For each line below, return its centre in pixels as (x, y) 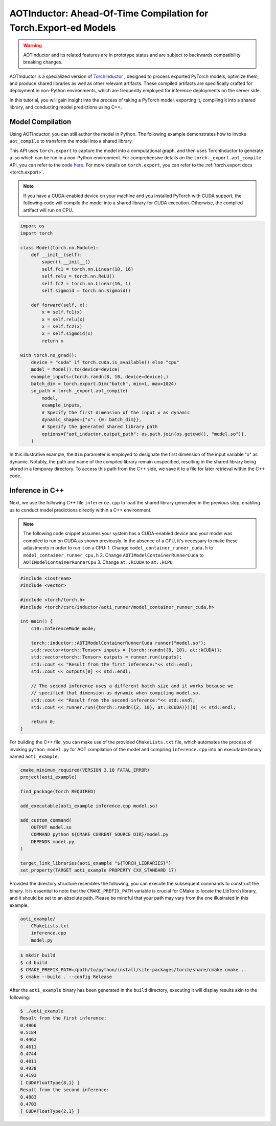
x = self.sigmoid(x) (67, 334)
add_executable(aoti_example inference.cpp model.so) (89, 806)
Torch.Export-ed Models (63, 28)
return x (53, 341)
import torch (37, 233)
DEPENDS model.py (53, 842)
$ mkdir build (38, 955)
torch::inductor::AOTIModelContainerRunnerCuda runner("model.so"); (119, 643)
